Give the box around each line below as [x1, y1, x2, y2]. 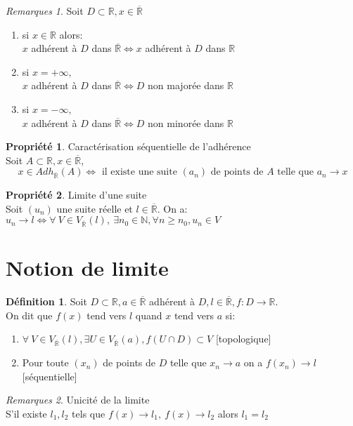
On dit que [6, 307, 53, 322]
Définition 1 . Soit [6, 294, 87, 309]
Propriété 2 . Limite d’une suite [6, 187, 147, 202]
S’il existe [6, 406, 47, 420]
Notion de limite [6, 253, 169, 282]
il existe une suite [101, 167, 177, 178]
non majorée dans [148, 78, 224, 93]
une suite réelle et [56, 201, 133, 215]
